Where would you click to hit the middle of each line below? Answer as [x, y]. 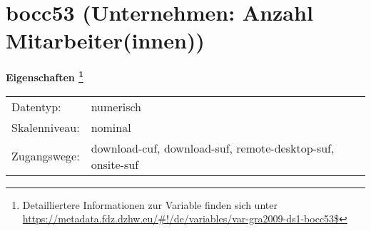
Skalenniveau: [46, 127]
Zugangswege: [46, 156]
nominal [111, 127]
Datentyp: [36, 106]
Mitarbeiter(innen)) [105, 40]
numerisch [116, 106]
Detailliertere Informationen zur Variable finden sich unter [150, 204]
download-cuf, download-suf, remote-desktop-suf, [213, 148]
